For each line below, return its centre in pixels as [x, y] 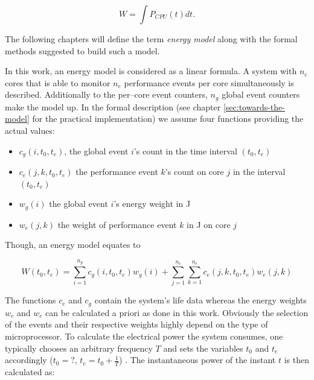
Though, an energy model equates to [73, 245]
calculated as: [30, 372]
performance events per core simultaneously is [209, 82]
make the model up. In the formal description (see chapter [113, 106]
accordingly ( [29, 360]
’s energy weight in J [152, 204]
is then [297, 360]
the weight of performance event [117, 224]
